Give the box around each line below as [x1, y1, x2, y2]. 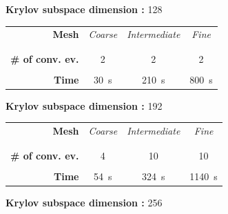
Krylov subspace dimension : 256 [6, 195, 163, 209]
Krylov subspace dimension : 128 [6, 2, 163, 16]
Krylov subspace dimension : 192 [6, 98, 163, 113]
